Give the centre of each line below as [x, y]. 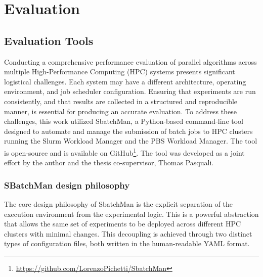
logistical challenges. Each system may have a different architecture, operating [125, 81]
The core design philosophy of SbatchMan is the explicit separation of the [118, 203]
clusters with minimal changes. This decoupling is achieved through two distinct [128, 233]
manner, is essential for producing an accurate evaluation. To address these [120, 111]
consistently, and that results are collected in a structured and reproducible [121, 101]
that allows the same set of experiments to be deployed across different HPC [123, 224]
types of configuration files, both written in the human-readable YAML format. [127, 243]
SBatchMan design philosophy [67, 185]
